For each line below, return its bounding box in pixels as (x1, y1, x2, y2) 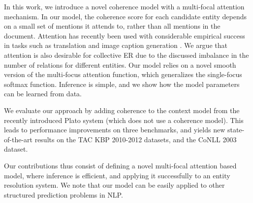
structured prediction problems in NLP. (4, 189, 123, 200)
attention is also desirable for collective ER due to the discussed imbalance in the (4, 49, 249, 60)
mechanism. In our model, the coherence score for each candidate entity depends (4, 11, 247, 21)
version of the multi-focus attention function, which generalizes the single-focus (4, 69, 242, 80)
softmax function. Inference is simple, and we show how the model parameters (4, 79, 240, 89)
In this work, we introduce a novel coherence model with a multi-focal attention (4, 1, 245, 11)
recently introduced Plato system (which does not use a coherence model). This (4, 115, 244, 125)
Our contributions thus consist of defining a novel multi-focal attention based (4, 160, 237, 170)
